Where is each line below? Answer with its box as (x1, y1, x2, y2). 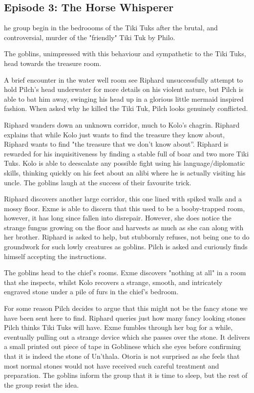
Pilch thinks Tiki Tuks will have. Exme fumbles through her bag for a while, (4, 322, 233, 332)
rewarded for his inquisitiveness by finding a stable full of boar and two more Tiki (4, 148, 249, 158)
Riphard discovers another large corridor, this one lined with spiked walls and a (4, 194, 242, 204)
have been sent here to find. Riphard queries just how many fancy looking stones (4, 312, 246, 323)
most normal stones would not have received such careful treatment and (4, 360, 219, 371)
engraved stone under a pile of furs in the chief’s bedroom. (4, 286, 179, 297)
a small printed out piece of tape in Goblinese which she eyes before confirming (4, 341, 241, 351)
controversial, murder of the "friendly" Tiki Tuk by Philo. (4, 32, 175, 42)
